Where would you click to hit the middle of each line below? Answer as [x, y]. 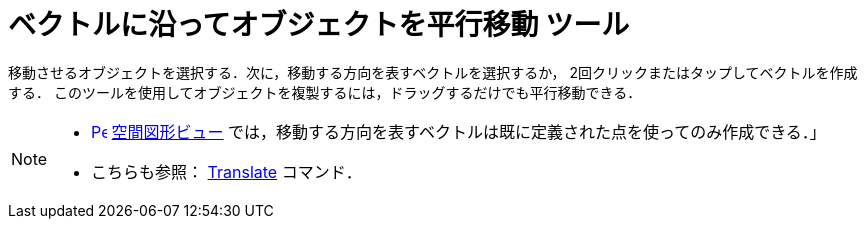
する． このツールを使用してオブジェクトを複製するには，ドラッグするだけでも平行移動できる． [325, 92]
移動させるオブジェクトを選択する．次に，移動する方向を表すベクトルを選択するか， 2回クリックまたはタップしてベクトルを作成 [433, 72]
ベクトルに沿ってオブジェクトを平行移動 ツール [319, 25]
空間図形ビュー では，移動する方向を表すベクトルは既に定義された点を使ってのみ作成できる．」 [468, 131]
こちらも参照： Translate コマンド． [226, 171]
